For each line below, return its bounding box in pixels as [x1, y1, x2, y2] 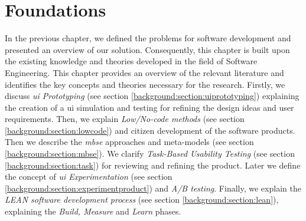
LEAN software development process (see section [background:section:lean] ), [5, 193, 279, 206]
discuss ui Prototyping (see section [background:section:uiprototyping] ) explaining [5, 90, 300, 102]
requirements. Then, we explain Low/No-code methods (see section [5, 113, 245, 125]
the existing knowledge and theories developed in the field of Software [5, 55, 258, 67]
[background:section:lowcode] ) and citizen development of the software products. [5, 124, 295, 136]
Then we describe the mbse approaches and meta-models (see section [5, 136, 254, 148]
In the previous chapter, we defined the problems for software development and [5, 32, 291, 44]
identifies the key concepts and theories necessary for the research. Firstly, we [5, 78, 285, 90]
